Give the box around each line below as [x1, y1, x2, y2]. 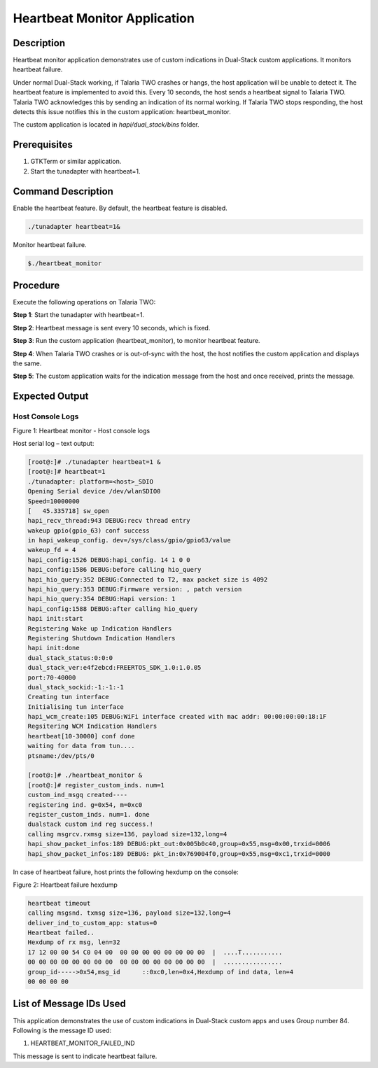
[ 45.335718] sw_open [27, 507, 110, 514]
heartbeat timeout [27, 899, 91, 907]
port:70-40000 [27, 673, 76, 682]
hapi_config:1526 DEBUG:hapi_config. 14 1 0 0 [27, 556, 190, 563]
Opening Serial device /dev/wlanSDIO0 [27, 487, 161, 496]
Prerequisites [13, 139, 73, 150]
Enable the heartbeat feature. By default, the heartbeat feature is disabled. [13, 204, 227, 212]
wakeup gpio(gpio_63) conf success [27, 526, 150, 535]
